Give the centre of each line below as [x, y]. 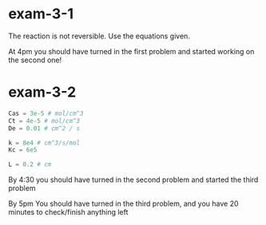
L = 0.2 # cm [30, 164]
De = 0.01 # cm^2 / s [44, 128]
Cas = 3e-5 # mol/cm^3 [46, 113]
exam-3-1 [41, 14]
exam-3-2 [42, 92]
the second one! [35, 60]
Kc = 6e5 [23, 150]
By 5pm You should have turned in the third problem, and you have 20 [123, 203]
